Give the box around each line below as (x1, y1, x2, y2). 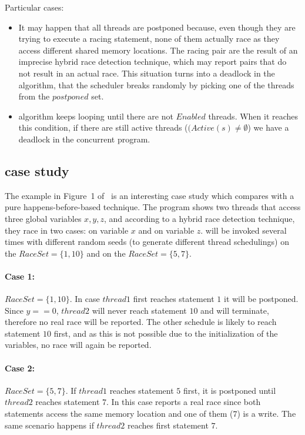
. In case (69, 293, 100, 305)
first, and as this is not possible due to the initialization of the (53, 327, 278, 339)
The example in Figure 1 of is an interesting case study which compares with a (5, 189, 294, 201)
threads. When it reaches (208, 109, 299, 122)
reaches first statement (127, 419, 209, 431)
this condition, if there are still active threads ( (18, 121, 188, 134)
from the (18, 90, 50, 102)
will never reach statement (92, 304, 187, 316)
